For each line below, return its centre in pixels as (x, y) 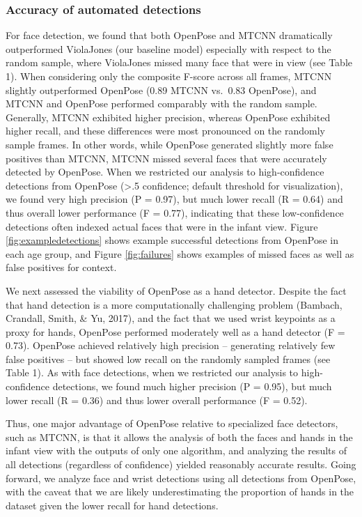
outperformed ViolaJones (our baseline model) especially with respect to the (168, 48)
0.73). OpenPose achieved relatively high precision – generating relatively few (171, 345)
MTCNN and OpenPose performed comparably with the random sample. (162, 103)
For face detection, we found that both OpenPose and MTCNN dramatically (169, 35)
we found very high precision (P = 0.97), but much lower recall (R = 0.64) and (174, 199)
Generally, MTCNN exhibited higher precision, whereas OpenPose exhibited (168, 117)
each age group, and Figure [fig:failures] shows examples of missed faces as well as (180, 253)
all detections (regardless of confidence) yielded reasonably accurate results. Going (181, 464)
